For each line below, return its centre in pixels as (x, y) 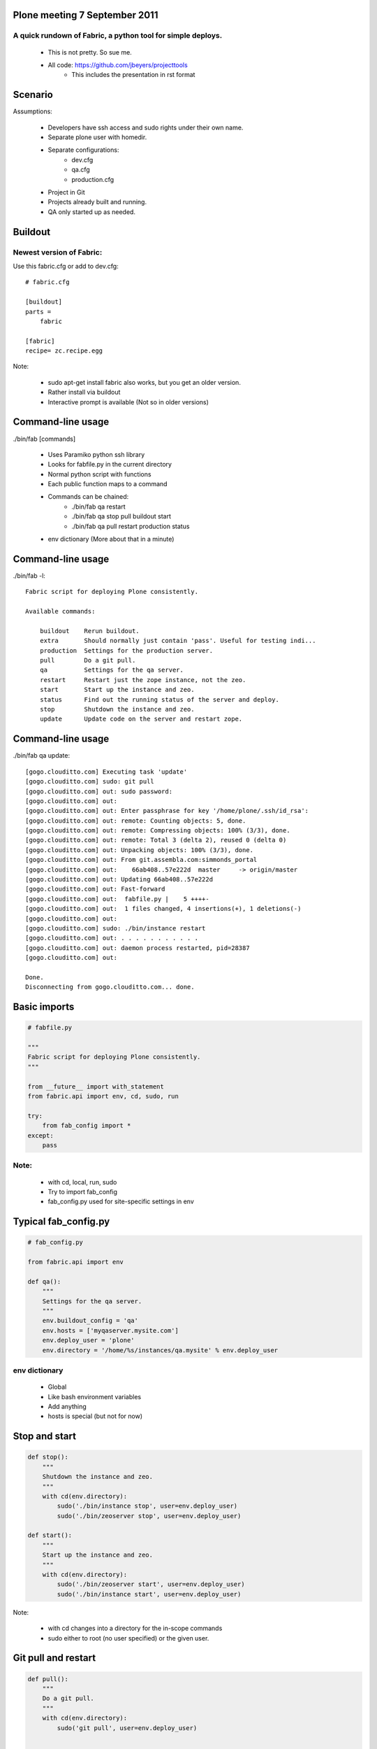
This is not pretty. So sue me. (90, 52)
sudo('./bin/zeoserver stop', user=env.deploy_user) (149, 1516)
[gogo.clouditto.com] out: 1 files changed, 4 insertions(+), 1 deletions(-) (163, 909)
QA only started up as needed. (92, 212)
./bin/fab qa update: (41, 756)
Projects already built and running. (97, 202)
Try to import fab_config (83, 1191)
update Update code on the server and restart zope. (141, 719)
